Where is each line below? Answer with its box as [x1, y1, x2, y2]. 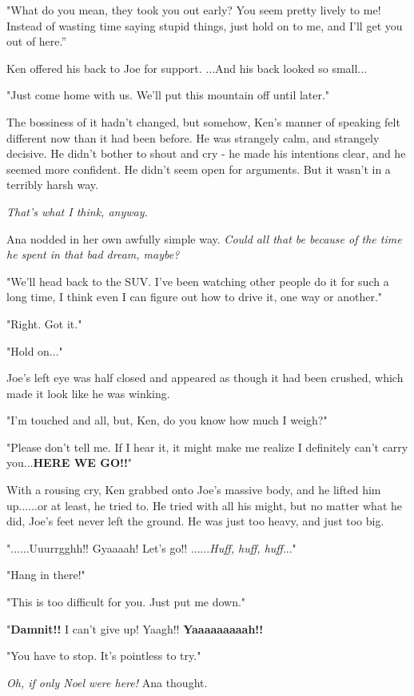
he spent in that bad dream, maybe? [6, 246, 180, 263]
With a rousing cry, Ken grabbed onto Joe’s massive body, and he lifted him [6, 481, 381, 498]
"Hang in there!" [6, 566, 86, 583]
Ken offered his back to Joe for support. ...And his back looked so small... [6, 59, 368, 76]
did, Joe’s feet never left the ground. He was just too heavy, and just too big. [6, 513, 384, 529]
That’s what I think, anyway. [6, 203, 148, 219]
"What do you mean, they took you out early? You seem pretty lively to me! [6, 2, 381, 18]
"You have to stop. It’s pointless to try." [6, 647, 201, 664]
